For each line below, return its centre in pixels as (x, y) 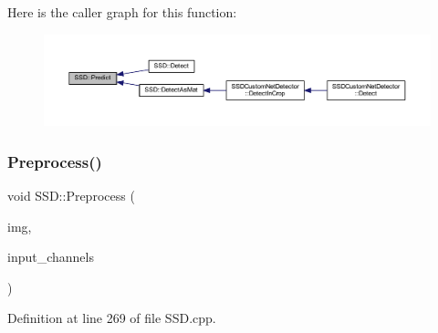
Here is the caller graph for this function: (122, 12)
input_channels (51, 257)
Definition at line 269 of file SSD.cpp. (112, 318)
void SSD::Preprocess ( (71, 196)
